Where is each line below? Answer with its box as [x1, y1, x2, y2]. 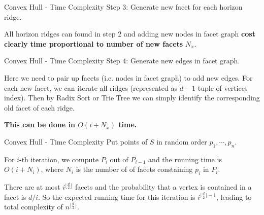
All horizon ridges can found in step [4, 28, 116, 39]
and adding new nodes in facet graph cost [123, 28, 255, 39]
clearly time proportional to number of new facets [4, 38, 183, 49]
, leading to [216, 191, 252, 202]
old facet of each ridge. [4, 102, 75, 113]
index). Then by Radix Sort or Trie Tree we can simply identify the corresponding [4, 92, 260, 103]
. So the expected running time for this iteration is [38, 191, 195, 202]
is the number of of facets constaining [76, 164, 193, 174]
